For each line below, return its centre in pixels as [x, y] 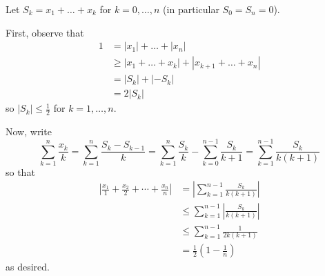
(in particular [191, 9]
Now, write [29, 131]
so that [20, 171]
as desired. [28, 267]
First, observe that [45, 32]
